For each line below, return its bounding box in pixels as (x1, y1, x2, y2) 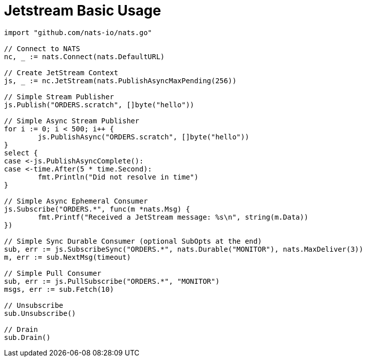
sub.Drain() (4, 333, 51, 341)
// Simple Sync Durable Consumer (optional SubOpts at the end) (4, 237, 262, 245)
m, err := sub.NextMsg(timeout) (4, 253, 131, 261)
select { (4, 148, 38, 157)
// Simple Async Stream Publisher (4, 116, 139, 125)
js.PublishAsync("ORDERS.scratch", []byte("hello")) (38, 132, 249, 141)
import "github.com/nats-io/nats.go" (4, 28, 152, 37)
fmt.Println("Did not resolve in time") (38, 172, 199, 181)
